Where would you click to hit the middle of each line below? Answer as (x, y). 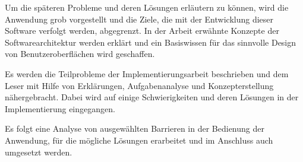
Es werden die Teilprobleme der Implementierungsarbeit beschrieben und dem (147, 73)
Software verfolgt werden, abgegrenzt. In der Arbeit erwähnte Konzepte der (142, 31)
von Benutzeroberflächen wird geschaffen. (80, 54)
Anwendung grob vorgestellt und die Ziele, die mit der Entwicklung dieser (139, 19)
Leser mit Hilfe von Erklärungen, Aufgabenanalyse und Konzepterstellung (139, 85)
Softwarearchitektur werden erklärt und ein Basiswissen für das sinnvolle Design (151, 42)
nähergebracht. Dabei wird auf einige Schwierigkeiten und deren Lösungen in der (152, 97)
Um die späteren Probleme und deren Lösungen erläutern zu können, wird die (147, 7)
